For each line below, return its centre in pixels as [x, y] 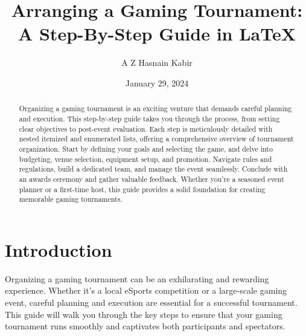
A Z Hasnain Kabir [157, 63]
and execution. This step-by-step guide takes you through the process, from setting [149, 118]
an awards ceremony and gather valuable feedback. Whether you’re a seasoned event [151, 179]
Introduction [59, 249]
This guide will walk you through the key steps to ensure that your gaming [144, 314]
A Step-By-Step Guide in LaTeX [157, 34]
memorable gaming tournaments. [71, 199]
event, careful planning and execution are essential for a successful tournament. [151, 302]
